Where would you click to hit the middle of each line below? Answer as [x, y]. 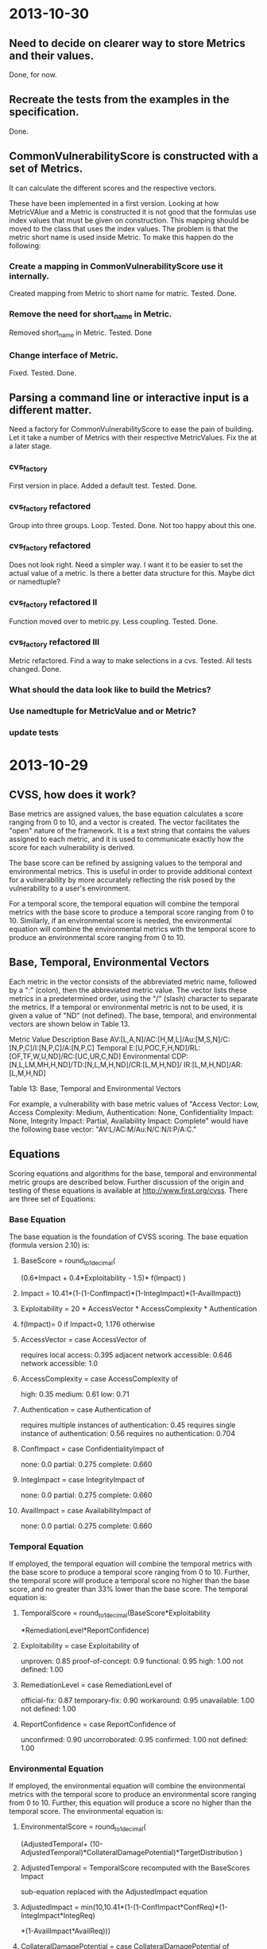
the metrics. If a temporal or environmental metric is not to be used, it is [126, 1007]
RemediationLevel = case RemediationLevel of [96, 1685]
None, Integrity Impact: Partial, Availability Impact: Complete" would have [129, 1120]
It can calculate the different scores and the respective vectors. [113, 188]
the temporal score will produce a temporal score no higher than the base [130, 1580]
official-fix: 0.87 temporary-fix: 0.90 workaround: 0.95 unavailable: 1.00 [137, 1700]
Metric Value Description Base [58, 1039]
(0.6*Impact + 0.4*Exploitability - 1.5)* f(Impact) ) [103, 1278]
